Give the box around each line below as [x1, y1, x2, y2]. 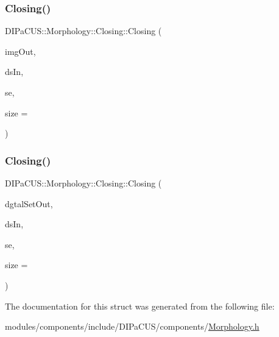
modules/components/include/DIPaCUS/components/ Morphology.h [5, 320, 260, 333]
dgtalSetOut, [5, 197, 53, 210]
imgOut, [5, 44, 36, 57]
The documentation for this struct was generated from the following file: [5, 299, 275, 312]
